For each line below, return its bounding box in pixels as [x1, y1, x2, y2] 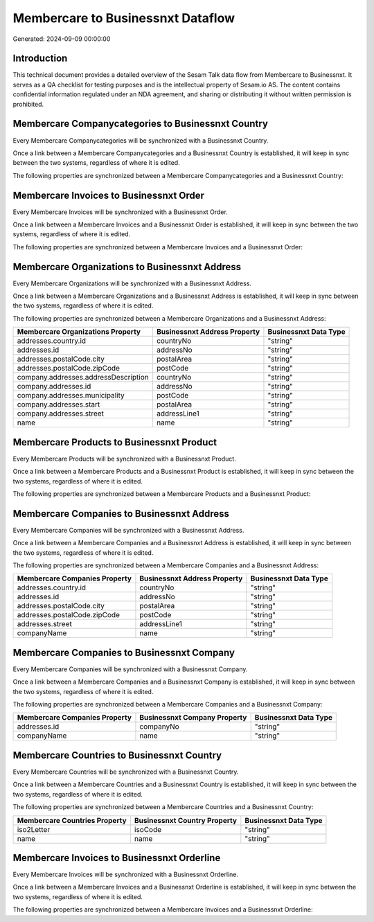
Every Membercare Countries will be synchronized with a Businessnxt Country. [12, 768, 239, 776]
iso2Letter [17, 824, 51, 834]
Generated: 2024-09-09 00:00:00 [12, 35, 111, 43]
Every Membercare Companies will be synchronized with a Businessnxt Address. [12, 526, 244, 534]
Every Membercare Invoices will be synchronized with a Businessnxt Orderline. [12, 870, 239, 879]
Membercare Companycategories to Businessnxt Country [12, 118, 268, 130]
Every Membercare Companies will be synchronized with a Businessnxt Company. [12, 665, 248, 673]
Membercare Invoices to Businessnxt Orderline [12, 852, 221, 864]
